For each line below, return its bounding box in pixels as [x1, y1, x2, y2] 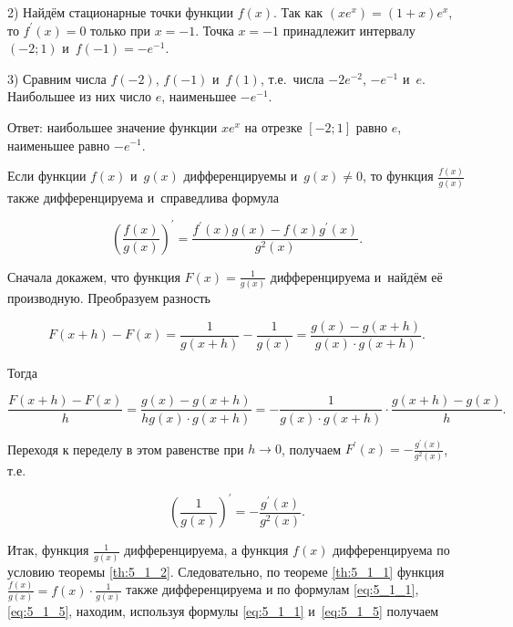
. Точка [195, 20, 234, 39]
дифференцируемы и [183, 166, 298, 185]
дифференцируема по [333, 540, 450, 559]
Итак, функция [7, 540, 89, 559]
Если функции [7, 166, 87, 185]
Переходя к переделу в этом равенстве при [7, 439, 244, 458]
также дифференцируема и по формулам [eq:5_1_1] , [126, 580, 419, 599]
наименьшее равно [7, 135, 110, 154]
